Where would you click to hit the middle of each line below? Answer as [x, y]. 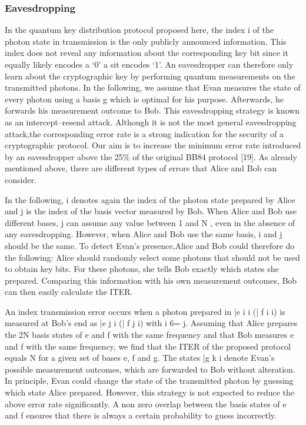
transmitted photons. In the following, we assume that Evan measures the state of [153, 87]
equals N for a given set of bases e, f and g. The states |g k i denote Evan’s [140, 358]
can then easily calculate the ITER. [69, 292]
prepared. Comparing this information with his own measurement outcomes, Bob [151, 280]
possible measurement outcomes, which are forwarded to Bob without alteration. [150, 369]
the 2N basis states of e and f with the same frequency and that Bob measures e [149, 335]
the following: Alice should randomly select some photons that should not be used [152, 257]
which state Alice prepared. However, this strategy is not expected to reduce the [149, 392]
